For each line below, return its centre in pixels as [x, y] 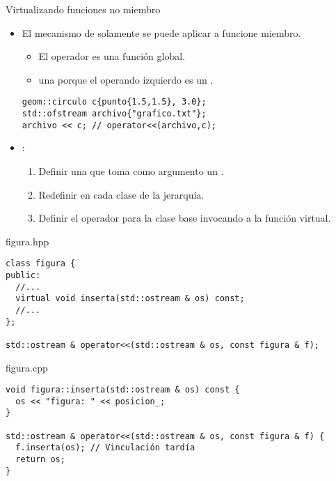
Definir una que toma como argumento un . [131, 170]
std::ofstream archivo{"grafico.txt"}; [114, 114]
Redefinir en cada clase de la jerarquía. [121, 194]
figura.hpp [27, 241]
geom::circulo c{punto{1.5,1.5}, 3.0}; [114, 102]
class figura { [41, 264]
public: [23, 275]
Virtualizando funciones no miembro [83, 9]
